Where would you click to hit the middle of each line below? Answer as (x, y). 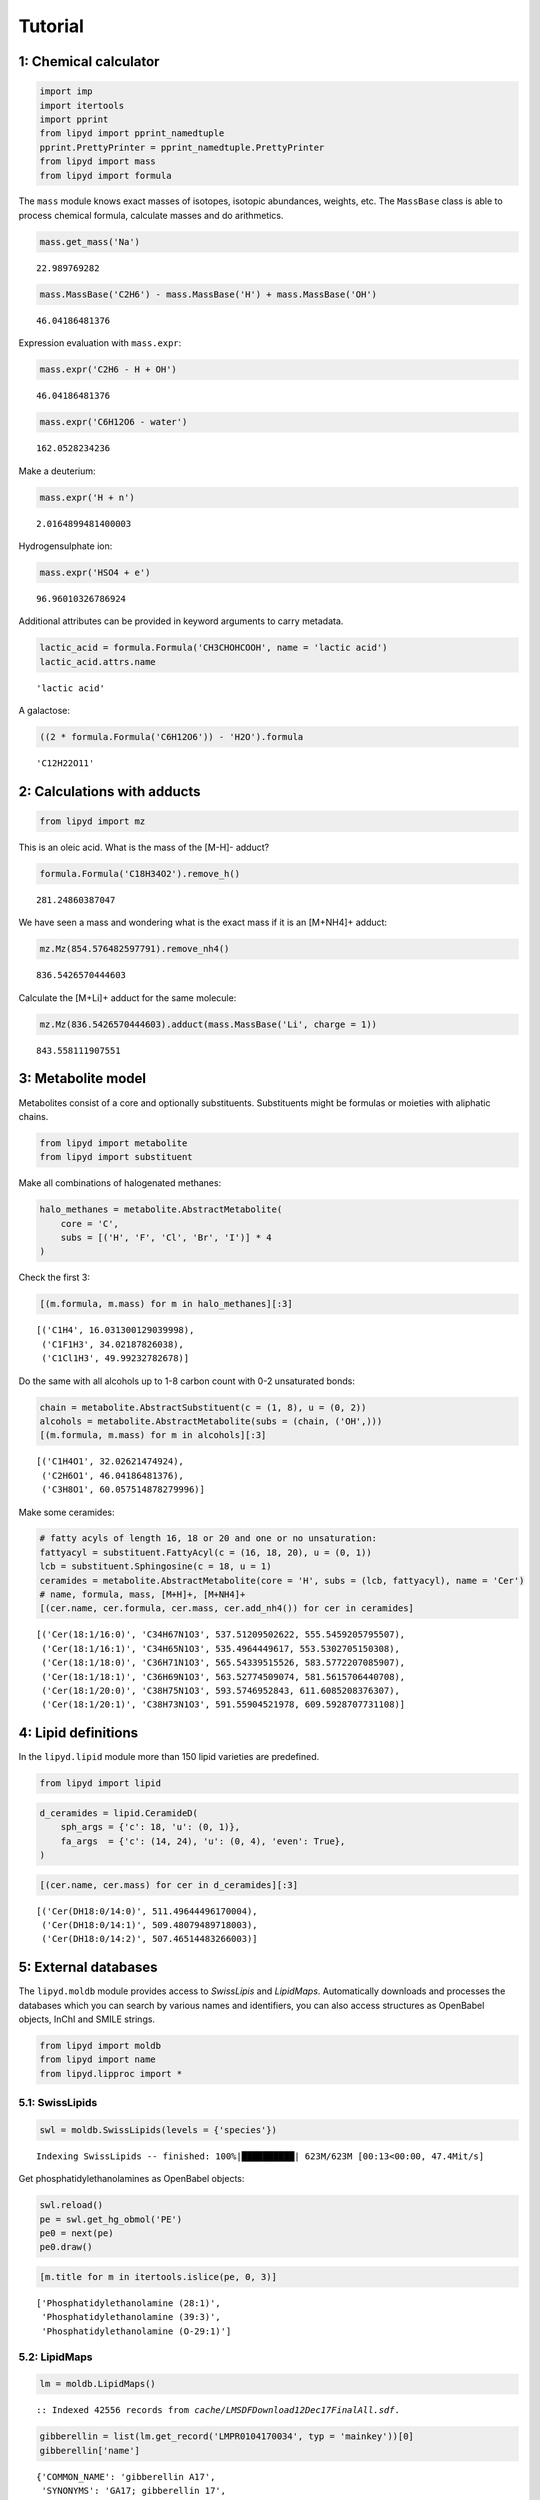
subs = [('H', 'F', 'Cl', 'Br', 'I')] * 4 (166, 1238)
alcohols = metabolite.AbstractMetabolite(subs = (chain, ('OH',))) (211, 1421)
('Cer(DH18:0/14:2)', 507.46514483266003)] (150, 1939)
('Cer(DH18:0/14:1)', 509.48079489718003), (150, 1924)
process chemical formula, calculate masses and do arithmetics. (151, 215)
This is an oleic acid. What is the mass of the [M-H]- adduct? (144, 847)
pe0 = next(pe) (76, 2233)
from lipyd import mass (98, 161)
